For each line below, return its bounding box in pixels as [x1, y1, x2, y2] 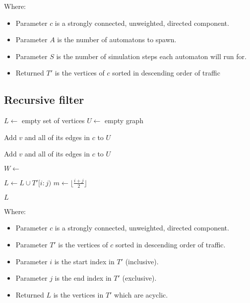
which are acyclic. [114, 289, 168, 300]
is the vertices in [53, 289, 104, 300]
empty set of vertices [21, 115, 85, 126]
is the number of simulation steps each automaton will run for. [56, 51, 247, 61]
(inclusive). [125, 256, 159, 266]
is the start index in [54, 256, 115, 266]
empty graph [105, 115, 143, 126]
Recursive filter [4, 92, 84, 107]
